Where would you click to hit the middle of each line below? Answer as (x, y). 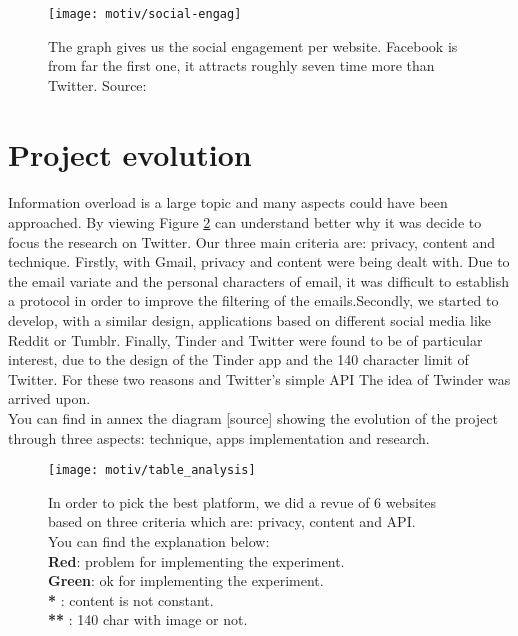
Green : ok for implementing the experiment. (186, 580)
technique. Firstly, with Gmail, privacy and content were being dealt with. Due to (259, 261)
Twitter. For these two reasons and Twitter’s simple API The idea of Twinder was (259, 378)
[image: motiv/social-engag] (145, 14)
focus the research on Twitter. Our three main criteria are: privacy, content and (252, 241)
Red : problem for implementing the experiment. (196, 560)
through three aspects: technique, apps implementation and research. (219, 437)
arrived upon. (49, 398)
